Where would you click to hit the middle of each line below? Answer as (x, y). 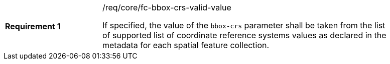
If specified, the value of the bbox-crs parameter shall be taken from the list (244, 25)
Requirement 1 (33, 26)
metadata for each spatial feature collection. (186, 45)
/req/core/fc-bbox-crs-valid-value (167, 7)
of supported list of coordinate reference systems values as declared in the (244, 35)
